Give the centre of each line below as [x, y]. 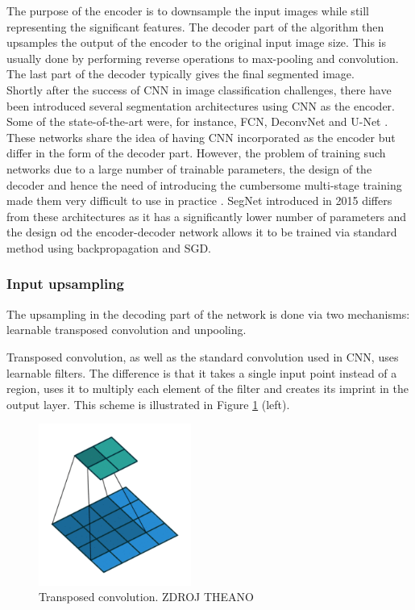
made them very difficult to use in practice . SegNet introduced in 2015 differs [199, 201]
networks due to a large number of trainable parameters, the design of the [189, 168]
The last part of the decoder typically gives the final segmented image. [181, 74]
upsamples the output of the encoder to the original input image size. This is [197, 42]
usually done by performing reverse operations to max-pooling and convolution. [203, 58]
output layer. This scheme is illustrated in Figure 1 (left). [148, 404]
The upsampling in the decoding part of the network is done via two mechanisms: [208, 313]
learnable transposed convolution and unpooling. [127, 330]
